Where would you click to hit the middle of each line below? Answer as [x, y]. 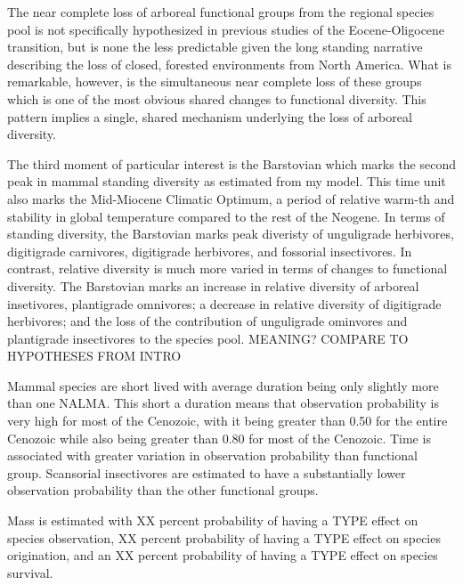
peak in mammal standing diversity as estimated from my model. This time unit [227, 181]
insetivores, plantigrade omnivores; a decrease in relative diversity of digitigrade [224, 303]
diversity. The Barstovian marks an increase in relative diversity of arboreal [213, 285]
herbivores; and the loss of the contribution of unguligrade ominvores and [207, 321]
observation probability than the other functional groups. [163, 490]
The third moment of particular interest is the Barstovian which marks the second [232, 163]
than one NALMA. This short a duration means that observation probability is [223, 403]
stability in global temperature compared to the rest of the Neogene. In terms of [226, 216]
